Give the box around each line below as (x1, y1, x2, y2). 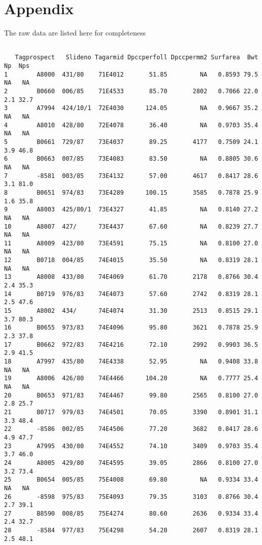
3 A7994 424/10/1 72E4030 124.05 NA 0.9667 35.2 (4, 104, 258, 112)
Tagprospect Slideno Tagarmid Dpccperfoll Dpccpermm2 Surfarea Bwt (15, 54, 258, 61)
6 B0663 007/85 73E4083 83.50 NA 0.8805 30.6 (4, 155, 258, 163)
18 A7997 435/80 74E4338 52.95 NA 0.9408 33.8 (4, 358, 258, 365)
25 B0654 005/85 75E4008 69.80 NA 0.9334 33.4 (4, 476, 258, 484)
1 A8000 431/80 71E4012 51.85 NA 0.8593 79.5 (4, 70, 258, 78)
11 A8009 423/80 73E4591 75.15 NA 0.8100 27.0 (4, 239, 258, 247)
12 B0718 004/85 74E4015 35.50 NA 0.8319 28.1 (4, 257, 258, 264)
